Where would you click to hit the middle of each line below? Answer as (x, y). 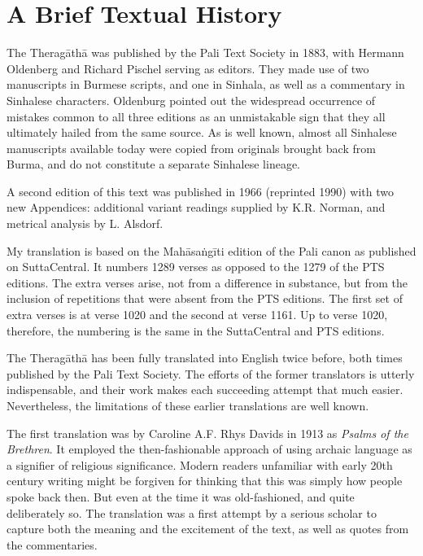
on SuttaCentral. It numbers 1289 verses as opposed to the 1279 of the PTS (196, 267)
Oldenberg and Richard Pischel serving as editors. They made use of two (188, 68)
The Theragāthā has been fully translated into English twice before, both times (205, 358)
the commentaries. (52, 544)
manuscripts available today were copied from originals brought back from (191, 148)
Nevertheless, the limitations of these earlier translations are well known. (188, 405)
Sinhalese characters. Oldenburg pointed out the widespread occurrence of (191, 100)
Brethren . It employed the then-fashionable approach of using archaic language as (209, 449)
